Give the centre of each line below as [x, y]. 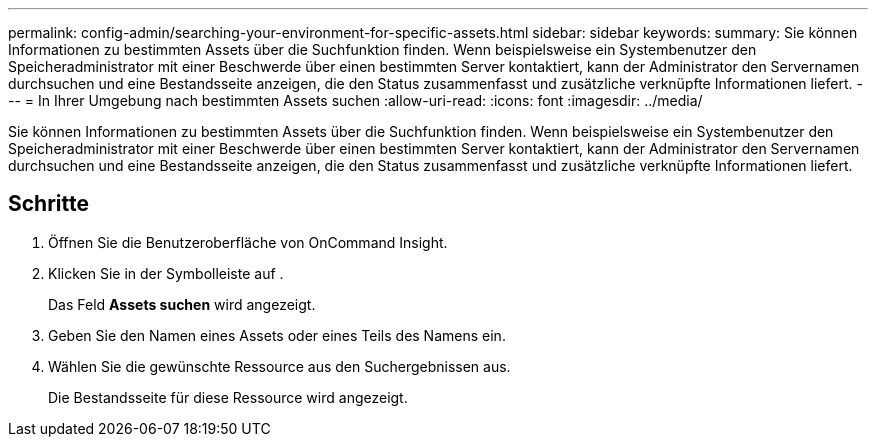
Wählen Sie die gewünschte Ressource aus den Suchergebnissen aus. [279, 366]
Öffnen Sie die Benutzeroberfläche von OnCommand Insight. [248, 242]
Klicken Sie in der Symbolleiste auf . [166, 273]
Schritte [48, 204]
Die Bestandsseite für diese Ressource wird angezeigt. [228, 397]
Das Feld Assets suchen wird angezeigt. [182, 304]
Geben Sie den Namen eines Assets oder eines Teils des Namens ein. [277, 335]
